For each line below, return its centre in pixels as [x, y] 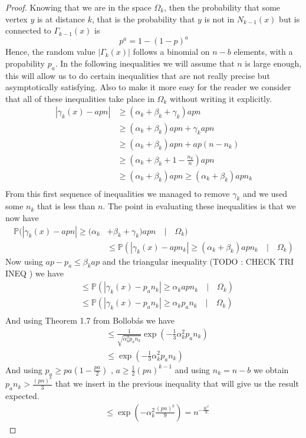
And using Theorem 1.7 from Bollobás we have [90, 320]
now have [22, 218]
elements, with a [263, 52]
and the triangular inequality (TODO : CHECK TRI [198, 261]
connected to [28, 30]
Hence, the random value [50, 52]
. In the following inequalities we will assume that [145, 63]
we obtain [271, 369]
